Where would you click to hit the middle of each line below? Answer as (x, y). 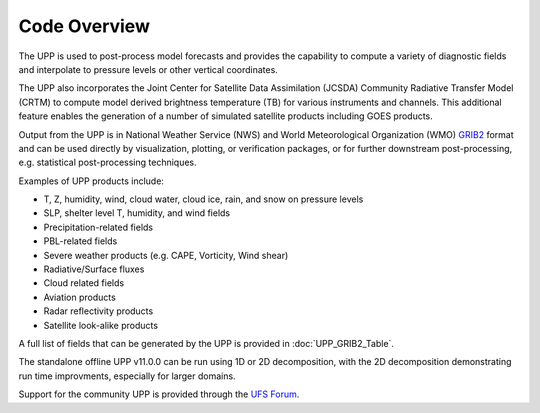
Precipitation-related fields (98, 227)
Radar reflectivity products (98, 311)
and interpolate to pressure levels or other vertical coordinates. (148, 69)
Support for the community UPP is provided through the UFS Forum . (159, 394)
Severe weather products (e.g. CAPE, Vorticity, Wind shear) (166, 255)
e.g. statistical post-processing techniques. (107, 162)
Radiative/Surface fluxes (94, 269)
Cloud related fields (84, 283)
